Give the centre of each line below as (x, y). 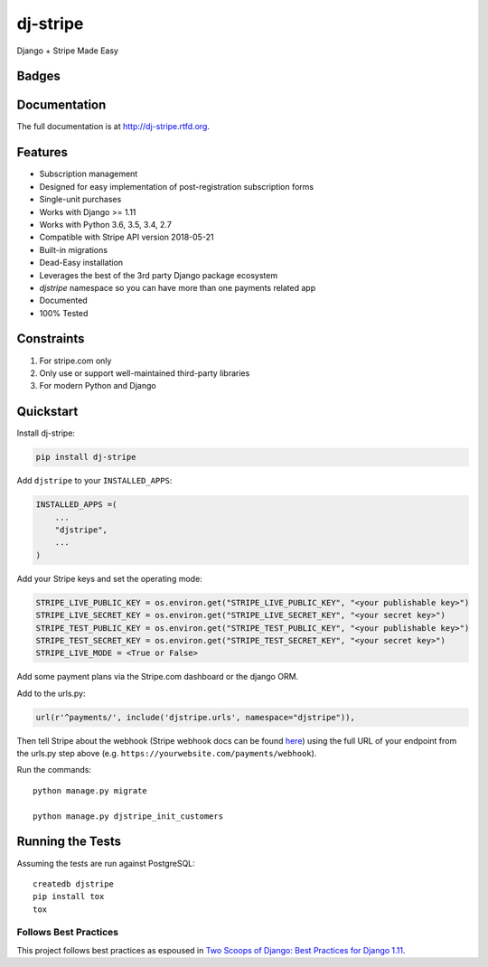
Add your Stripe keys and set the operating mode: (109, 578)
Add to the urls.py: (51, 693)
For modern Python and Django (98, 386)
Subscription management (89, 174)
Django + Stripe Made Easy (68, 51)
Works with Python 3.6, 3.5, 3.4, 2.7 (105, 224)
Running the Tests (69, 842)
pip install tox (69, 897)
